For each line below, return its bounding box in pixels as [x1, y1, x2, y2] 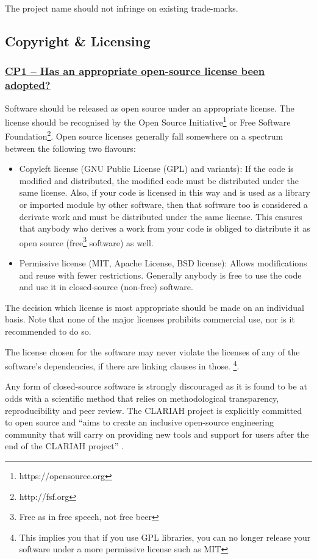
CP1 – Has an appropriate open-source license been [5, 63, 265, 79]
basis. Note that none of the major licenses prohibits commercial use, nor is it [5, 313, 295, 326]
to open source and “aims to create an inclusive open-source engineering [5, 416, 274, 429]
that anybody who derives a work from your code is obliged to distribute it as [19, 222, 310, 235]
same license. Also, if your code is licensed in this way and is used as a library [19, 186, 310, 199]
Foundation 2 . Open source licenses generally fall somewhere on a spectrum [5, 128, 283, 143]
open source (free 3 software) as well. [19, 234, 154, 249]
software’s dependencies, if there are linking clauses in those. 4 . [5, 358, 240, 372]
